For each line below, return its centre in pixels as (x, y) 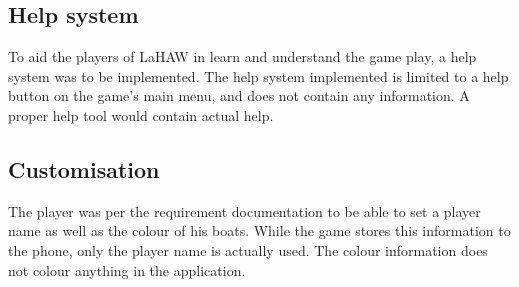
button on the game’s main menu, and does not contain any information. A (239, 95)
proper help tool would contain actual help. (141, 114)
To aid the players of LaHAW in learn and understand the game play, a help (242, 56)
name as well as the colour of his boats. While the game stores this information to (259, 230)
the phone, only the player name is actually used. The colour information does (248, 249)
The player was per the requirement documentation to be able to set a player (244, 210)
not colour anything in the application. (127, 269)
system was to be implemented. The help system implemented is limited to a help (258, 75)
